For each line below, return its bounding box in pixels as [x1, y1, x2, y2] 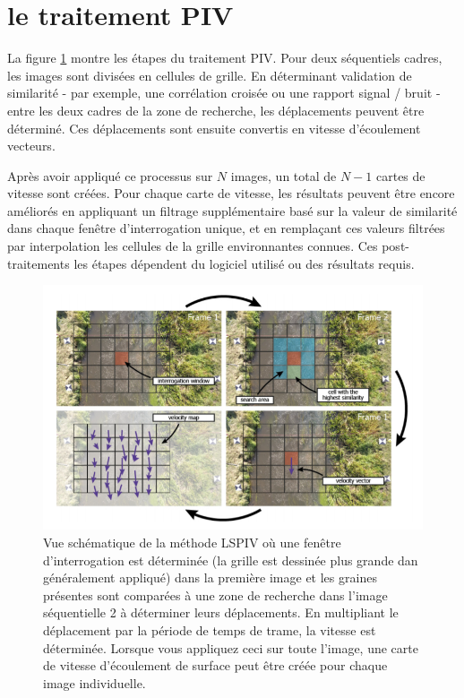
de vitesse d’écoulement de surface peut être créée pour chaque [43, 656, 388, 675]
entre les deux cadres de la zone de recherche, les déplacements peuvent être [7, 100, 425, 119]
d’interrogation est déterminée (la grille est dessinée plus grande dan [43, 550, 418, 569]
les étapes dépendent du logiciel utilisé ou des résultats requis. [73, 254, 415, 272]
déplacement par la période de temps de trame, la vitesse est [43, 621, 376, 640]
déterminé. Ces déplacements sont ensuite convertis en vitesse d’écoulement [7, 118, 421, 137]
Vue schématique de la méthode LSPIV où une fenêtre [43, 533, 341, 552]
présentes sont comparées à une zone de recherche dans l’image [43, 585, 388, 604]
